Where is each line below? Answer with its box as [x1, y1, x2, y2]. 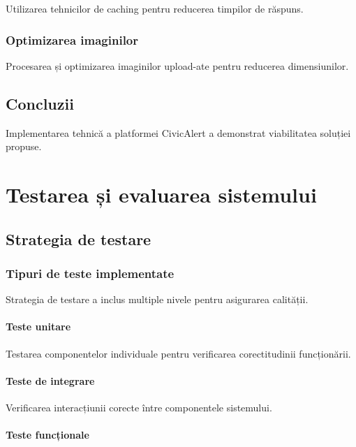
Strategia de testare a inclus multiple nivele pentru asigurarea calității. [6, 292, 309, 307]
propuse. [6, 139, 42, 154]
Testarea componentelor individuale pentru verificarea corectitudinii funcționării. [6, 346, 351, 360]
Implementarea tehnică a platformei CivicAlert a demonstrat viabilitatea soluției [6, 125, 351, 140]
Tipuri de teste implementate [6, 264, 175, 281]
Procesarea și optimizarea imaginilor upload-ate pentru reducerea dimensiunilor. [6, 58, 349, 73]
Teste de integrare [6, 373, 95, 388]
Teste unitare [6, 319, 71, 334]
